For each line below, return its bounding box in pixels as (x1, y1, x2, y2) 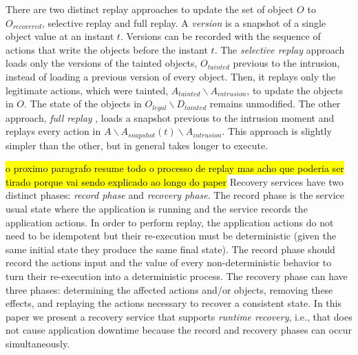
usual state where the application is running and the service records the (6, 202, 308, 216)
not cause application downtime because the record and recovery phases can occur (6, 323, 352, 337)
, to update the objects (246, 83, 344, 97)
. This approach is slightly (222, 124, 332, 138)
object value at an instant (6, 29, 114, 43)
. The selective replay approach (214, 42, 345, 56)
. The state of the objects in (24, 96, 142, 111)
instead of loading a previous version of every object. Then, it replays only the (6, 69, 336, 83)
